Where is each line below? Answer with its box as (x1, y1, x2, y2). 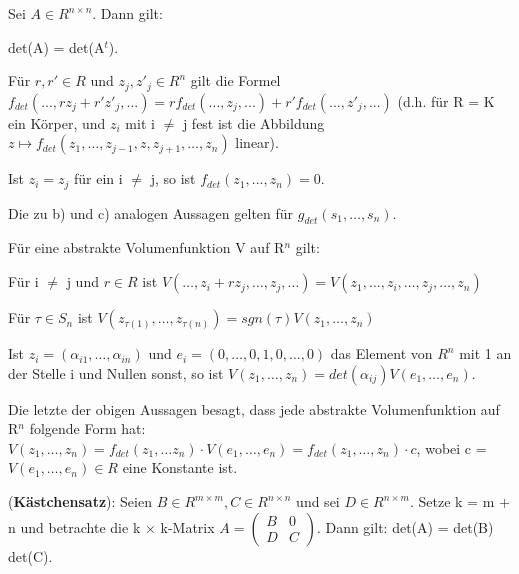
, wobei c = (416, 437, 487, 458)
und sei (296, 491, 340, 512)
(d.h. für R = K (397, 90, 495, 111)
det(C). (8, 545, 53, 566)
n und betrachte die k (8, 516, 141, 537)
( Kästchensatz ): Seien (8, 491, 152, 512)
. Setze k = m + (409, 491, 510, 512)
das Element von (330, 343, 433, 364)
